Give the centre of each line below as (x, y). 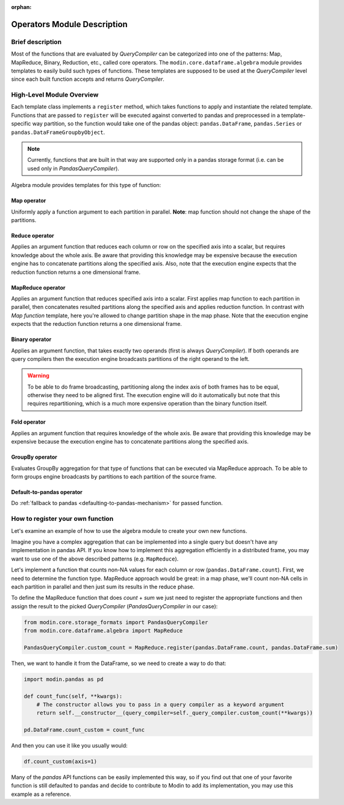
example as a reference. (41, 794)
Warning (38, 376)
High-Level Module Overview (55, 95)
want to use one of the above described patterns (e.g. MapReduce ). (95, 559)
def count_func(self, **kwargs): (73, 696)
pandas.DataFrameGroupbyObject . (58, 132)
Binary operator (31, 339)
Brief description (36, 42)
